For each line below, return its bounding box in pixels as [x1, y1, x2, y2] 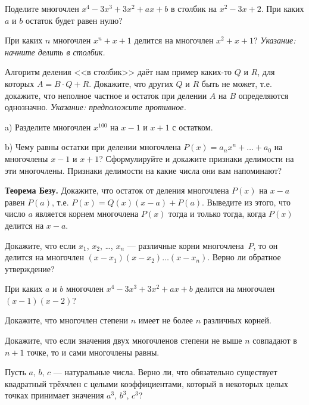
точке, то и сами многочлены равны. [27, 345, 160, 358]
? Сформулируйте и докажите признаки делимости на [99, 152, 294, 164]
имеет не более [138, 314, 193, 326]
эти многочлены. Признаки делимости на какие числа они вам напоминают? [5, 164, 282, 176]
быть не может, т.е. [201, 77, 272, 89]
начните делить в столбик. [5, 45, 105, 58]
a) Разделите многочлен [5, 120, 91, 133]
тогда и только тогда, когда [168, 207, 266, 220]
